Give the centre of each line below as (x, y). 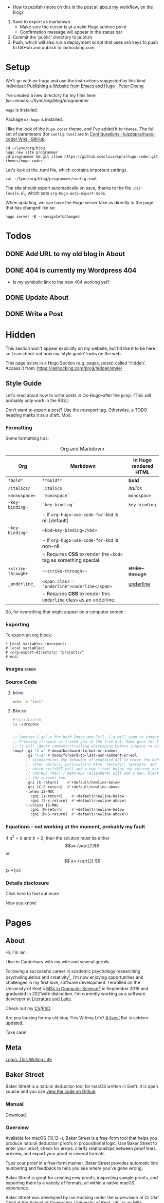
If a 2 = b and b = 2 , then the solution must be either (58, 838)
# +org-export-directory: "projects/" (45, 652)
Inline (18, 693)
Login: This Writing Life (29, 1059)
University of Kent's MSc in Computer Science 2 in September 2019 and (77, 988)
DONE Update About (37, 297)
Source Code (21, 682)
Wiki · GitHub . (32, 139)
